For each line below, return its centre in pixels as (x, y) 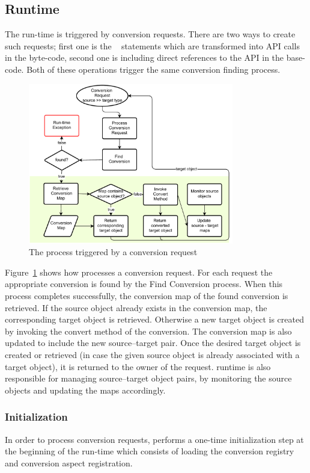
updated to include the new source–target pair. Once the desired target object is (153, 343)
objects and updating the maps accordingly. (85, 390)
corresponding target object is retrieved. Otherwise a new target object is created (154, 319)
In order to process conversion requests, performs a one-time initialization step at (154, 439)
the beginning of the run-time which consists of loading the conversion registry (150, 451)
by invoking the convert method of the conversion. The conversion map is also (148, 331)
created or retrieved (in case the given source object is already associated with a (152, 354)
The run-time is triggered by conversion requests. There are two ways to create (150, 34)
